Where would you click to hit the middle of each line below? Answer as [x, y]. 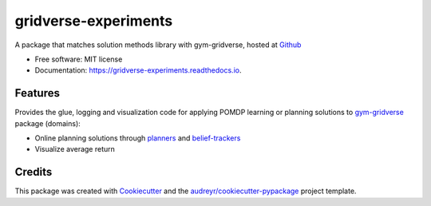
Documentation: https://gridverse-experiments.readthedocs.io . [138, 70]
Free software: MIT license [79, 59]
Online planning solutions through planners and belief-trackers [138, 138]
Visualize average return [75, 149]
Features [37, 93]
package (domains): [48, 123]
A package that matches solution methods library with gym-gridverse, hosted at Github [158, 45]
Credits [34, 172]
